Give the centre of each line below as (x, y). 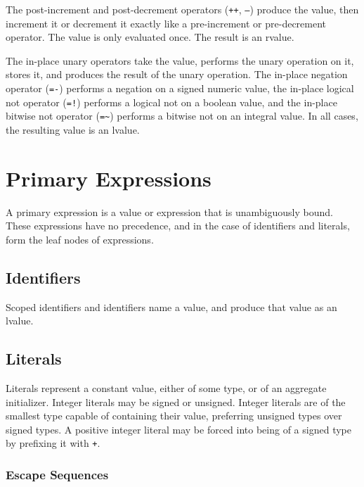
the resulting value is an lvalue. (73, 129)
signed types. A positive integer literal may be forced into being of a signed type (178, 429)
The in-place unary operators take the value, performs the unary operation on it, (180, 60)
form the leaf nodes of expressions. (80, 239)
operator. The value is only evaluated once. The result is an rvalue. (150, 37)
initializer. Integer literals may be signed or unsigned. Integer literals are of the (176, 401)
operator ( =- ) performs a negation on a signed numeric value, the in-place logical (180, 88)
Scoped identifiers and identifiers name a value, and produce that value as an (171, 306)
